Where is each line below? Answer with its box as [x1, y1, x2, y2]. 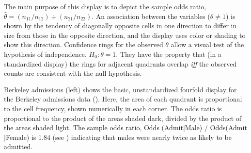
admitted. [4, 141, 33, 152]
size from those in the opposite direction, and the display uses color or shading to [4, 30, 246, 40]
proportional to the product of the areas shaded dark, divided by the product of [4, 113, 242, 123]
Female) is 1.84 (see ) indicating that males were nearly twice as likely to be [5, 132, 232, 142]
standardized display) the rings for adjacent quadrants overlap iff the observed [4, 58, 237, 68]
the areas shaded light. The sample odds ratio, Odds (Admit [4, 122, 183, 133]
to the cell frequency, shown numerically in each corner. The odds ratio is [4, 103, 222, 113]
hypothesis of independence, [4, 49, 87, 59]
